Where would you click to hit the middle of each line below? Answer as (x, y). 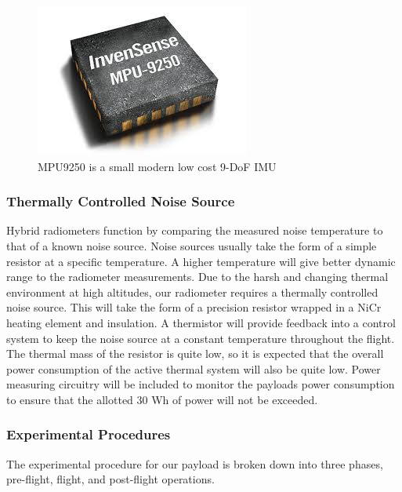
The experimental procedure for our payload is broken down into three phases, (195, 463)
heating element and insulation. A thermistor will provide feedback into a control (201, 322)
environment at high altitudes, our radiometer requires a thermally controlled (192, 292)
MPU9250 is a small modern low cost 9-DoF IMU (157, 166)
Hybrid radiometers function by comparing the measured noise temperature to (195, 230)
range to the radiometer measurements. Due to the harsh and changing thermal (197, 277)
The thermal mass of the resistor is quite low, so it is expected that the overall (195, 354)
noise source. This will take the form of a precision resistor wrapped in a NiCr (194, 307)
